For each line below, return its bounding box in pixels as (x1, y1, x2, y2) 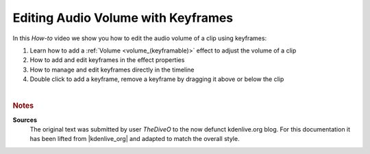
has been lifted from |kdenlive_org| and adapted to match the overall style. (29, 135, 240, 143)
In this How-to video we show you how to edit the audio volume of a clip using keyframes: (12, 34, 267, 42)
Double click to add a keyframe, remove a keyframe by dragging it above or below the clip (29, 75, 284, 83)
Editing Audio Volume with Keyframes (12, 10, 234, 25)
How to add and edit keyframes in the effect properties (29, 56, 185, 64)
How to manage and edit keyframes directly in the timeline (29, 65, 195, 74)
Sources (12, 116, 38, 124)
